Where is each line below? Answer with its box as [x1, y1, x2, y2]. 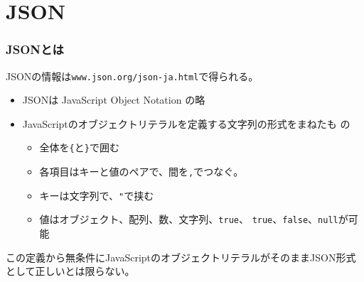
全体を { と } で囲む [39, 140, 119, 155]
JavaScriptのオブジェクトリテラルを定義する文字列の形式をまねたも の [22, 116, 350, 131]
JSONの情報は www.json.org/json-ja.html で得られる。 [6, 68, 259, 83]
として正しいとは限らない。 [6, 264, 135, 278]
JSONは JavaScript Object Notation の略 [22, 92, 205, 107]
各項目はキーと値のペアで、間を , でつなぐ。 [39, 164, 244, 179]
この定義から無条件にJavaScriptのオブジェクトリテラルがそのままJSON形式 [6, 249, 356, 264]
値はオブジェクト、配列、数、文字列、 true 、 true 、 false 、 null [39, 212, 338, 227]
